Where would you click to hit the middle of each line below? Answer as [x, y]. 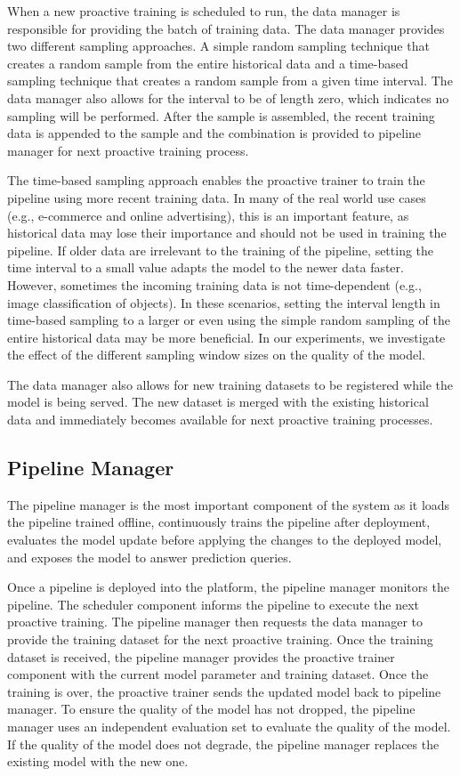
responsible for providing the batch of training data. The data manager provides [226, 28]
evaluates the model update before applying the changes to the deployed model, [225, 540]
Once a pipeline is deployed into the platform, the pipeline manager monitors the [228, 587]
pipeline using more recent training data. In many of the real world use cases [217, 197]
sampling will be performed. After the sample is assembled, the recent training [221, 115]
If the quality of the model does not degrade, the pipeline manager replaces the [223, 744]
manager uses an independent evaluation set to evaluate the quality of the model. [229, 726]
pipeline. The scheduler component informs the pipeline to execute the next [214, 604]
